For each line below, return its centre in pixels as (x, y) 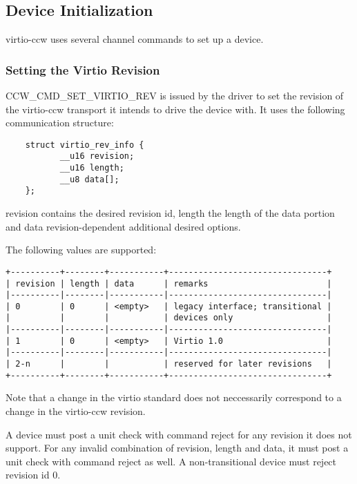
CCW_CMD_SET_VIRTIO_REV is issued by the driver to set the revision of (175, 96)
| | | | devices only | (169, 318)
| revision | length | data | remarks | (169, 283)
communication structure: (60, 123)
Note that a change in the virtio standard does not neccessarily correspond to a (174, 397)
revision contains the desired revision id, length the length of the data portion (170, 213)
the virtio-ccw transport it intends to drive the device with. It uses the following (175, 109)
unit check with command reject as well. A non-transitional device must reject (171, 461)
